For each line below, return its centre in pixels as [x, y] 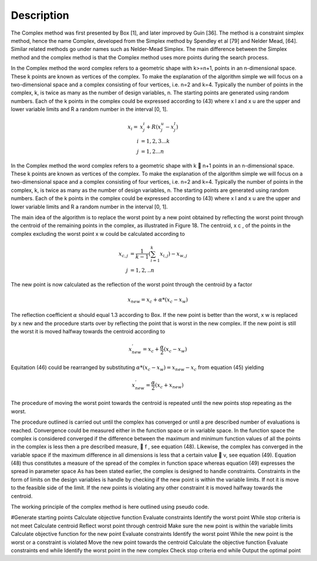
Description [40, 15]
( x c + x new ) [169, 386]
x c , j [123, 254]
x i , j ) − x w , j [173, 254]
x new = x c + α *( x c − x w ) [158, 300]
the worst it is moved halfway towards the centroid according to [88, 332]
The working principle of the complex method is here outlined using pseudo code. [110, 507]
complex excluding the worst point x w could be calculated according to [98, 234]
